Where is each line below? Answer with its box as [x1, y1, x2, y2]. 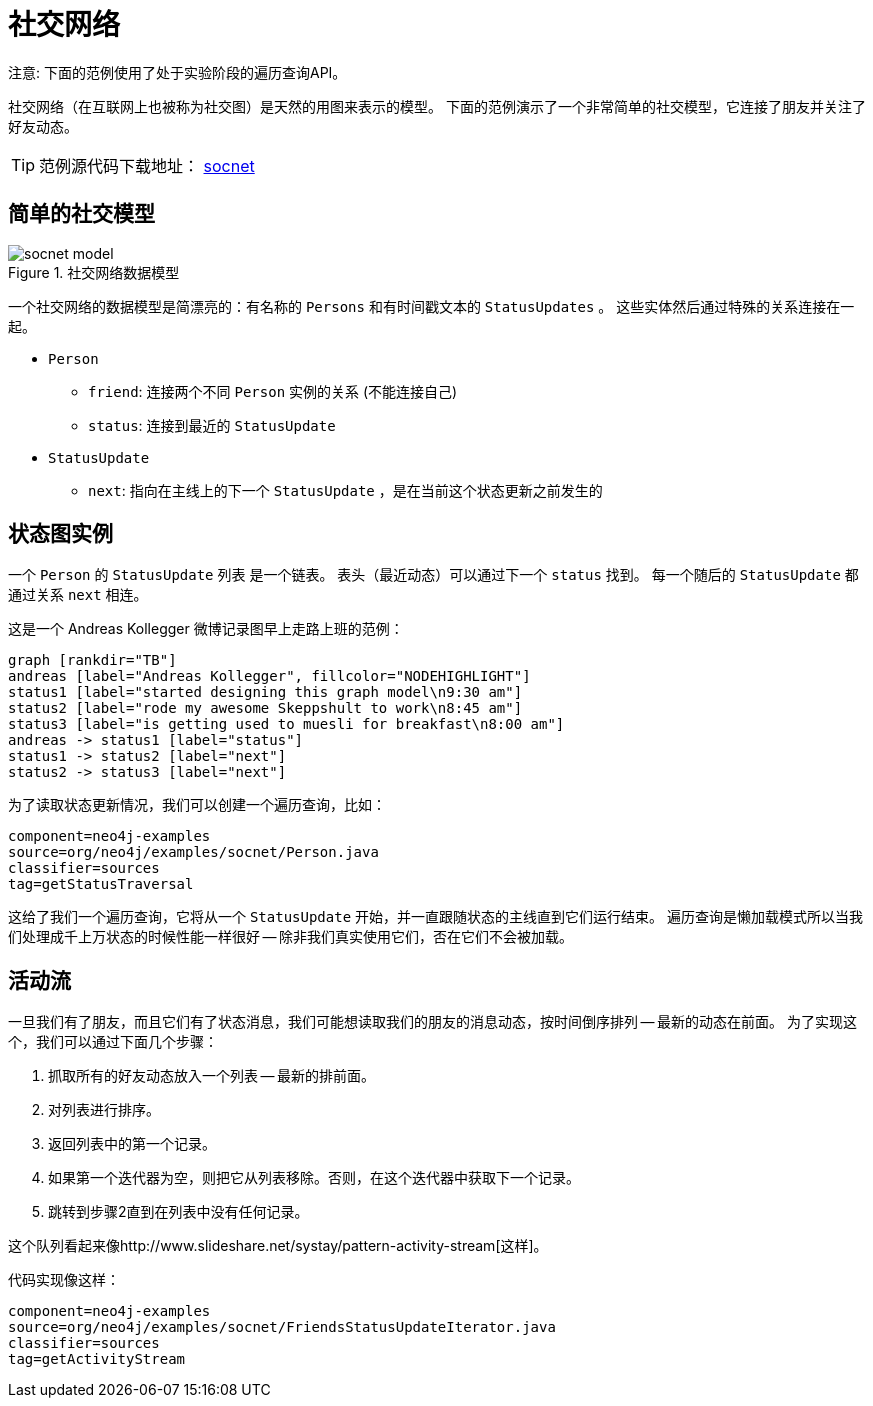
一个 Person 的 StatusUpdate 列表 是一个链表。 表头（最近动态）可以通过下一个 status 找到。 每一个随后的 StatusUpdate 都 [8, 566, 859, 584]
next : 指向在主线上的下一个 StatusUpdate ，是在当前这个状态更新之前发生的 [88, 481, 603, 499]
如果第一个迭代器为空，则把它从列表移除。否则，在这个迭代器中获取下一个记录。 [48, 1169, 580, 1187]
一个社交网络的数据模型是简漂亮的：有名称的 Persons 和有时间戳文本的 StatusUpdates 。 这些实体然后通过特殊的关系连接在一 [8, 297, 855, 315]
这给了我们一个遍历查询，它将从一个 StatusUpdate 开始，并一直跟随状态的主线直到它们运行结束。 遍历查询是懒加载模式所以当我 [8, 908, 863, 926]
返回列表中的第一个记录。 [48, 1135, 216, 1153]
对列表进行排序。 [48, 1101, 160, 1119]
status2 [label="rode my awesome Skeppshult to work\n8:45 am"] [8, 700, 523, 717]
